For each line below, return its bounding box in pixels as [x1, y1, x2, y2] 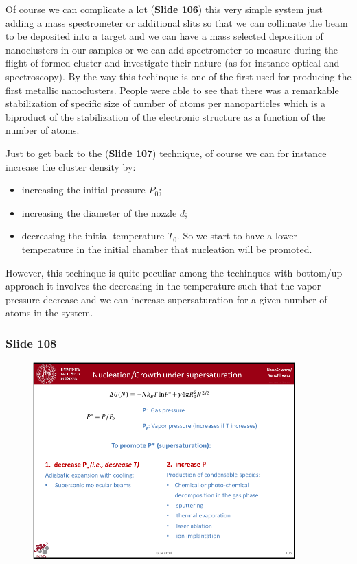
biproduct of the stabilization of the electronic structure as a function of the [5, 109, 325, 124]
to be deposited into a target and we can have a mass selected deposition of [5, 29, 323, 43]
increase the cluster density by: [5, 159, 136, 174]
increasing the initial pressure [21, 183, 146, 197]
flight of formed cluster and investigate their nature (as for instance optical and [5, 56, 340, 70]
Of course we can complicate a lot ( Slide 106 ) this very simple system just [5, 2, 323, 16]
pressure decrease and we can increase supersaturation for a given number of [5, 292, 327, 306]
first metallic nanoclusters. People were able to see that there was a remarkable [5, 82, 339, 97]
